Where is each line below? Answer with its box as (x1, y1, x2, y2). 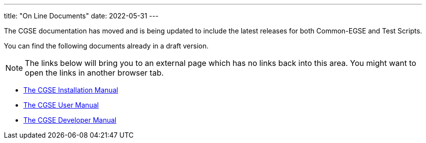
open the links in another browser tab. (25, 68, 164, 78)
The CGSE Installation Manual (23, 86, 118, 94)
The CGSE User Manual (23, 101, 99, 109)
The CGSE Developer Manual (23, 116, 117, 124)
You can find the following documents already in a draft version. (4, 42, 209, 50)
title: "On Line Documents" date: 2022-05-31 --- (4, 12, 159, 20)
